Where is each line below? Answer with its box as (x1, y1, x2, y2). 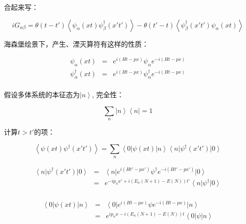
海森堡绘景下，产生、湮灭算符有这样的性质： (4, 38, 149, 49)
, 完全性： (92, 89, 124, 100)
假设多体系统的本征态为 (4, 89, 80, 100)
